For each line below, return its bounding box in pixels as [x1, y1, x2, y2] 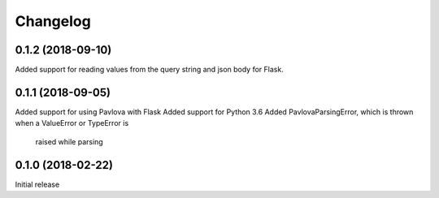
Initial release [15, 179, 60, 189]
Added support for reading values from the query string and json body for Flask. [15, 65, 284, 75]
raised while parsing [35, 136, 103, 146]
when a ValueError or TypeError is [15, 118, 129, 128]
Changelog [15, 12, 91, 30]
